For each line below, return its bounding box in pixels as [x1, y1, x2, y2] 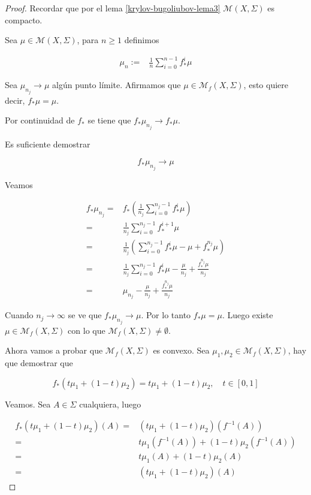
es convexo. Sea [153, 344, 210, 357]
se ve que [68, 309, 102, 321]
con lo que [68, 324, 105, 336]
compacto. [5, 13, 43, 26]
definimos [124, 34, 159, 46]
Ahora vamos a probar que [5, 344, 103, 357]
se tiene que [87, 114, 131, 126]
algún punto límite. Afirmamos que [52, 79, 181, 91]
